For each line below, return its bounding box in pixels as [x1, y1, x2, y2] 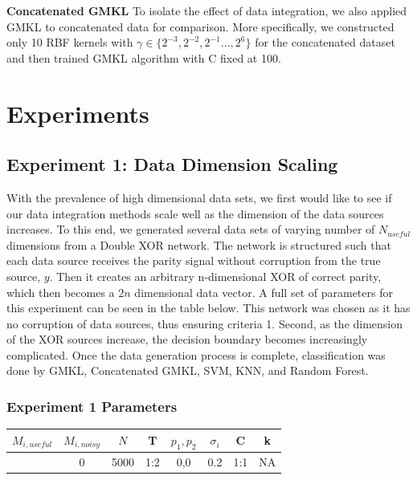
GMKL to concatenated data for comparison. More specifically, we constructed [6, 18, 395, 35]
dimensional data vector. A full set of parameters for [134, 283, 393, 300]
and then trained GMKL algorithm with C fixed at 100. [6, 49, 281, 66]
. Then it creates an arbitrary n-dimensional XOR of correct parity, [49, 267, 382, 284]
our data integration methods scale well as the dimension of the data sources [6, 205, 384, 222]
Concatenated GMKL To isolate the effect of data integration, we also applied [6, 2, 407, 18]
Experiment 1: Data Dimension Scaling [6, 152, 338, 177]
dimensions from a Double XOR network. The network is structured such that [6, 236, 391, 253]
